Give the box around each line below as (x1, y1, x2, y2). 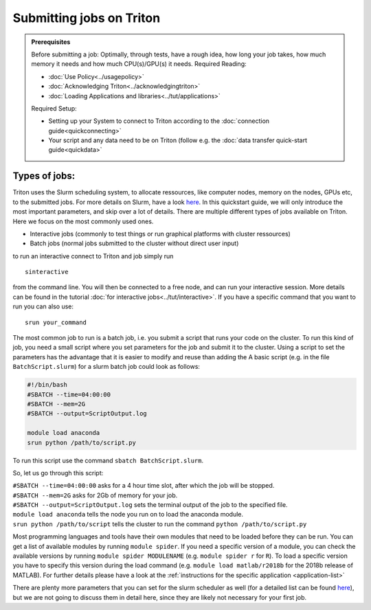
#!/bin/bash (27, 381, 68, 389)
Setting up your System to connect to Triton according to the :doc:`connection (48, 117, 270, 125)
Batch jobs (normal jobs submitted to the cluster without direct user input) (30, 239, 239, 247)
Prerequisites (31, 38, 71, 46)
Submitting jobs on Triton (12, 10, 161, 25)
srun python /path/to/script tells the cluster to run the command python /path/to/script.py (12, 519, 307, 528)
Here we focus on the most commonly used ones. (12, 217, 154, 225)
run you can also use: (12, 302, 74, 310)
